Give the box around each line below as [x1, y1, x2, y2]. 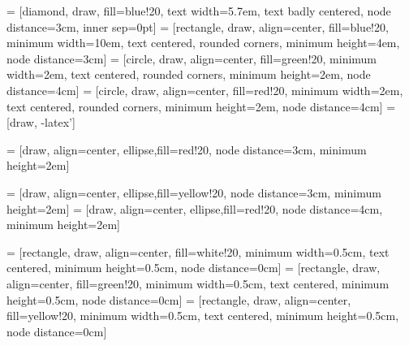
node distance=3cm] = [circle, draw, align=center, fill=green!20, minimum [6, 50, 377, 67]
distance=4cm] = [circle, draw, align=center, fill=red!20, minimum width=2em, [6, 81, 403, 98]
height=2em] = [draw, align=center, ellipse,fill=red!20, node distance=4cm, [6, 200, 383, 217]
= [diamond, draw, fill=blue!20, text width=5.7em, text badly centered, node [6, 2, 391, 19]
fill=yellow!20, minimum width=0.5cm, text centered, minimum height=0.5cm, [6, 307, 399, 324]
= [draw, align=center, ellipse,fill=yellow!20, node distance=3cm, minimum [6, 184, 381, 201]
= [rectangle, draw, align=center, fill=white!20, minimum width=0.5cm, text [6, 243, 390, 260]
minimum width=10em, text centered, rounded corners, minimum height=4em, [6, 34, 400, 51]
